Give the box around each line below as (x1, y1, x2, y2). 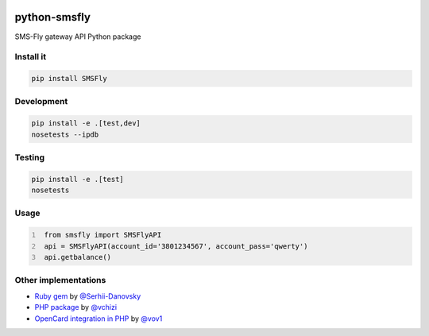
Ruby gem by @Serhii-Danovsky (34, 291, 141, 301)
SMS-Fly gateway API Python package (14, 32, 141, 41)
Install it (14, 52, 47, 63)
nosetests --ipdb (31, 129, 99, 139)
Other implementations (14, 275, 106, 286)
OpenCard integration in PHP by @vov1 (34, 314, 163, 323)
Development (14, 96, 68, 107)
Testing (14, 152, 45, 163)
